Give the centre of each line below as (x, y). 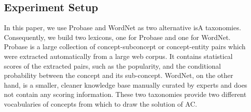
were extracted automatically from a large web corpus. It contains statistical (118, 56)
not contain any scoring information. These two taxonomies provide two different (125, 94)
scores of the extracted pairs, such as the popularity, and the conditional (113, 65)
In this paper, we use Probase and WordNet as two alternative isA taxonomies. (123, 28)
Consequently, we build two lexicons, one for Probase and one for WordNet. (117, 37)
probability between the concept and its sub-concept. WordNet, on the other (119, 75)
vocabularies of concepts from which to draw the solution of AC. (101, 103)
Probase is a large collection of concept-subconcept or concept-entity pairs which (125, 47)
